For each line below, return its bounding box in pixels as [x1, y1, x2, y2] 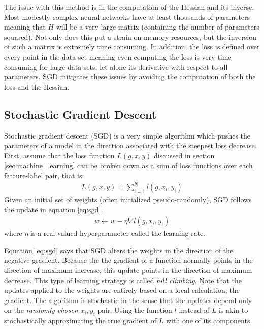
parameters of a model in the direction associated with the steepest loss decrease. [4, 140, 257, 151]
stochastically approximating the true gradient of [4, 315, 157, 326]
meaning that [4, 21, 46, 32]
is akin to [218, 305, 248, 315]
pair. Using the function [97, 305, 172, 315]
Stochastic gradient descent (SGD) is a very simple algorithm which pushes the [4, 130, 251, 141]
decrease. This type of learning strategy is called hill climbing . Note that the [4, 275, 242, 285]
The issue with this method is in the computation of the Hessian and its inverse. [4, 2, 254, 12]
